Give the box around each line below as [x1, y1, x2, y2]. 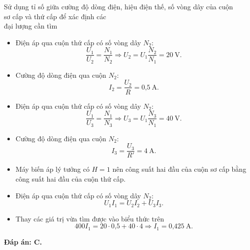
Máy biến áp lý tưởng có [15, 164, 90, 174]
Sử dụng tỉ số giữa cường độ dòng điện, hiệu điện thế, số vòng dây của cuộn [4, 1, 233, 11]
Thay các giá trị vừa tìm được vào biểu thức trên [15, 213, 164, 223]
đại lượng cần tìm [4, 21, 58, 31]
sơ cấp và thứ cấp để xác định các [4, 11, 106, 21]
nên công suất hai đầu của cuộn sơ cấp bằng [112, 164, 247, 174]
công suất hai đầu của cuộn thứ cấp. [15, 173, 126, 184]
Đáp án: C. [4, 236, 42, 247]
